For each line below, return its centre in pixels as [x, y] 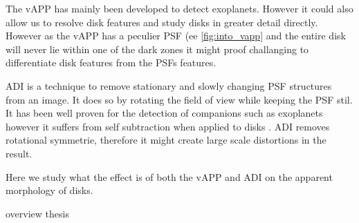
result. [19, 153]
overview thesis [37, 213]
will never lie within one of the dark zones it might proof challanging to [157, 49]
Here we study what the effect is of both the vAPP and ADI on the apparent [169, 176]
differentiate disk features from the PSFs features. [111, 62]
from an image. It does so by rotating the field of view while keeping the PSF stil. [179, 99]
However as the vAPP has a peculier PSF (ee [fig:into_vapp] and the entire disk [176, 36]
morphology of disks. [49, 190]
